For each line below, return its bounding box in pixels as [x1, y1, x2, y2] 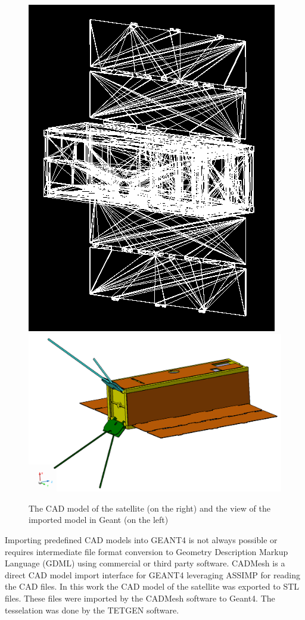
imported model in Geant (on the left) [29, 513, 169, 526]
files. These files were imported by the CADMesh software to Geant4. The [5, 591, 275, 604]
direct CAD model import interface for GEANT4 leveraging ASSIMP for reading [5, 568, 301, 581]
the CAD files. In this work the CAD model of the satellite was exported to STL [5, 580, 300, 593]
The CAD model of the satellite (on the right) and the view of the [29, 501, 270, 514]
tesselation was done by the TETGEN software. [5, 603, 179, 616]
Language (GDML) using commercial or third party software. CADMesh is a [5, 557, 285, 569]
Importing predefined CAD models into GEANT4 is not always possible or [5, 533, 278, 546]
